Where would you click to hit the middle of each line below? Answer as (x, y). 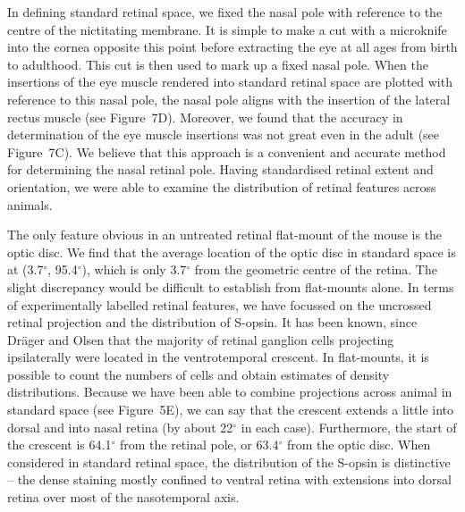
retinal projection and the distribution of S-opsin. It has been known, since (212, 322)
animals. (30, 204)
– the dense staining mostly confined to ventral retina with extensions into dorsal (229, 479)
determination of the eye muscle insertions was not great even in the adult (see (224, 134)
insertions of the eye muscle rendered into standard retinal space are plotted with (230, 82)
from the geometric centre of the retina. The (316, 269)
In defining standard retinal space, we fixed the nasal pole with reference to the (225, 12)
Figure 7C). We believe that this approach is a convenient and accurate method (227, 151)
